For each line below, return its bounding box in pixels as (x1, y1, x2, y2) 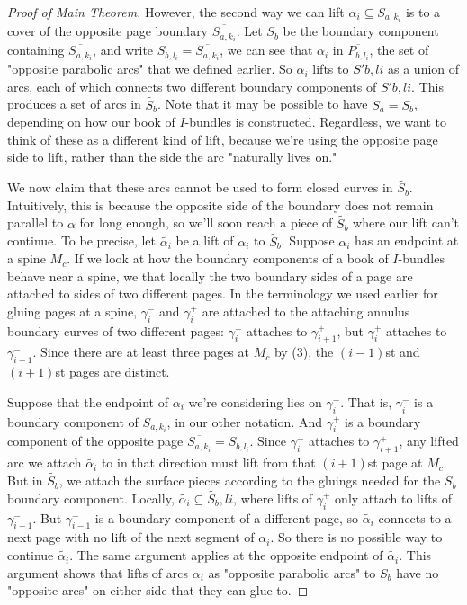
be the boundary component (283, 22, 439, 40)
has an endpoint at (355, 231, 459, 250)
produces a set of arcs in (7, 94, 141, 113)
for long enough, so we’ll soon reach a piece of (79, 213, 333, 232)
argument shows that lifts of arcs (7, 563, 189, 582)
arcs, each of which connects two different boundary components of (7, 76, 377, 95)
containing (7, 40, 65, 59)
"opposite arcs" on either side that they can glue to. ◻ (7, 581, 309, 600)
